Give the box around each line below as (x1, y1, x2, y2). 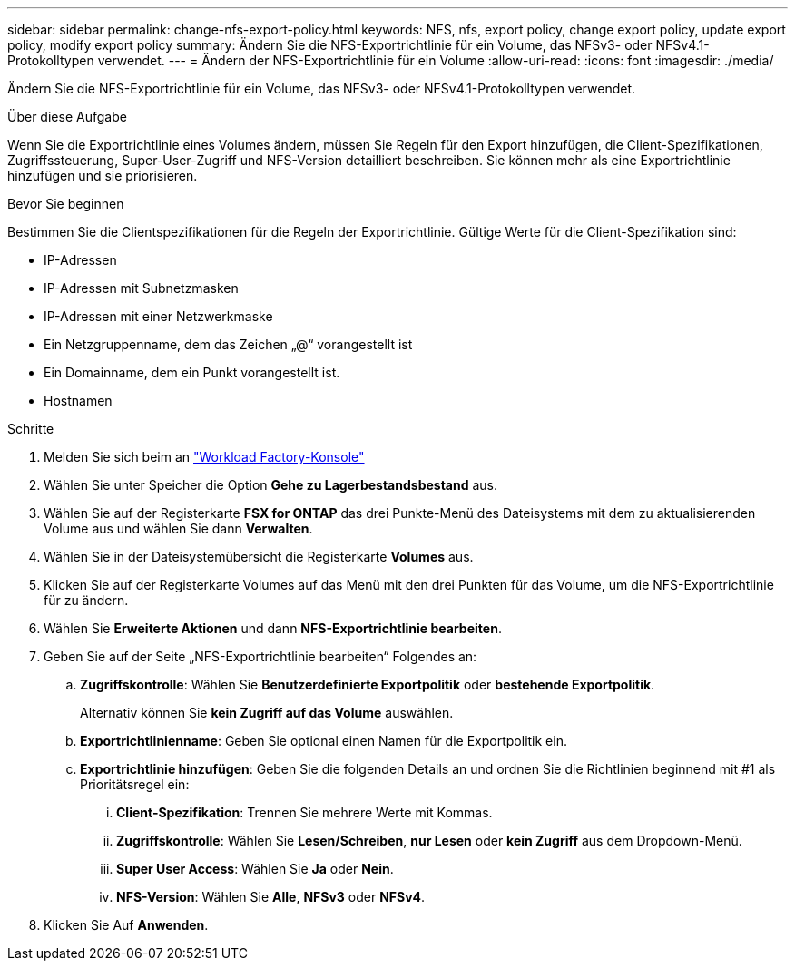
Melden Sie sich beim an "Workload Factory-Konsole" (44, 449, 365, 464)
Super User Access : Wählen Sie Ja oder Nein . (116, 861, 394, 876)
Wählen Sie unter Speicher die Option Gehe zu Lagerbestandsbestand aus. (44, 477, 497, 493)
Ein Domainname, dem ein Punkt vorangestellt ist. (44, 365, 340, 380)
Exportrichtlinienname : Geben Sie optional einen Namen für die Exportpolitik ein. (80, 733, 567, 748)
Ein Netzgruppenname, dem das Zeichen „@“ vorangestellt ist (44, 337, 413, 352)
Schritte (7, 421, 54, 436)
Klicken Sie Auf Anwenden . (44, 917, 209, 933)
